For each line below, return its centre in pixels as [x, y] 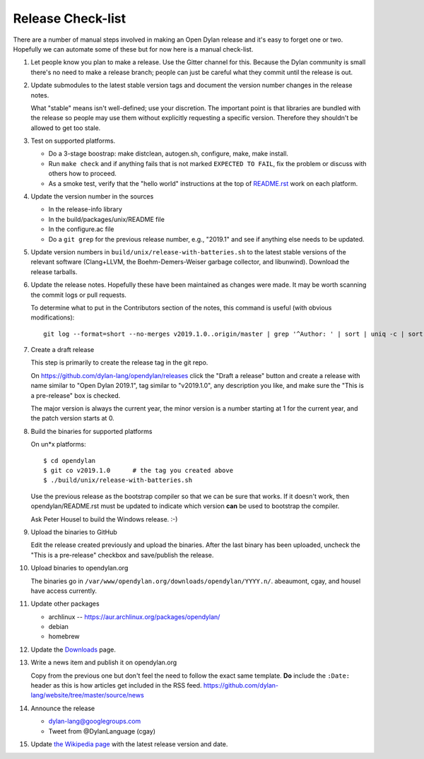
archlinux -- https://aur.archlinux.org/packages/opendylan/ [134, 617]
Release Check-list [70, 18]
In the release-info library [86, 209]
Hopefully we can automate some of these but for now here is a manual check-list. [133, 49]
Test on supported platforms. [73, 141]
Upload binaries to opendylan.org [79, 568]
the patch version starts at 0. [72, 418]
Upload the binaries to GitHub [74, 532]
